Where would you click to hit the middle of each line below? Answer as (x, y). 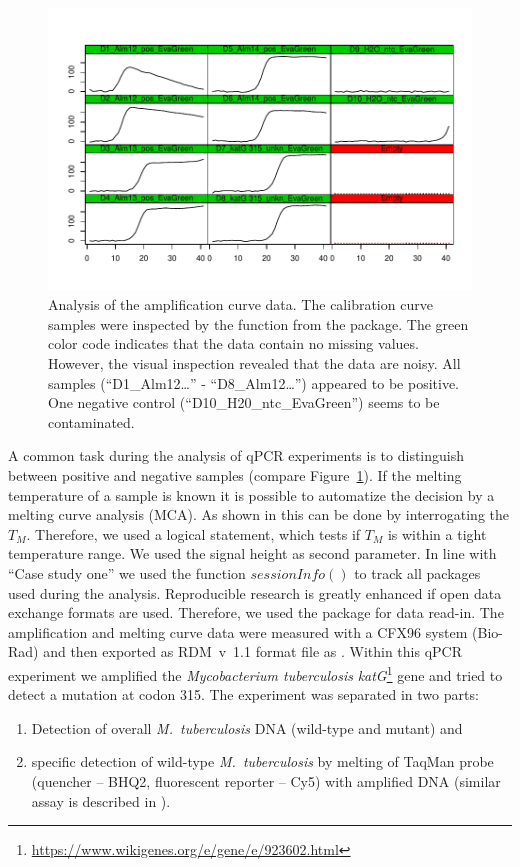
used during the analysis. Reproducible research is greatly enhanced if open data (255, 592)
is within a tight (437, 533)
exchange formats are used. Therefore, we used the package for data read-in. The (256, 612)
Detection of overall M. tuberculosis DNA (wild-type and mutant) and (247, 727)
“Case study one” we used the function (127, 572)
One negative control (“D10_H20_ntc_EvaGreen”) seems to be (244, 402)
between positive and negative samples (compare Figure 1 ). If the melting (235, 475)
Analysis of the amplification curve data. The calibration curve (240, 304)
